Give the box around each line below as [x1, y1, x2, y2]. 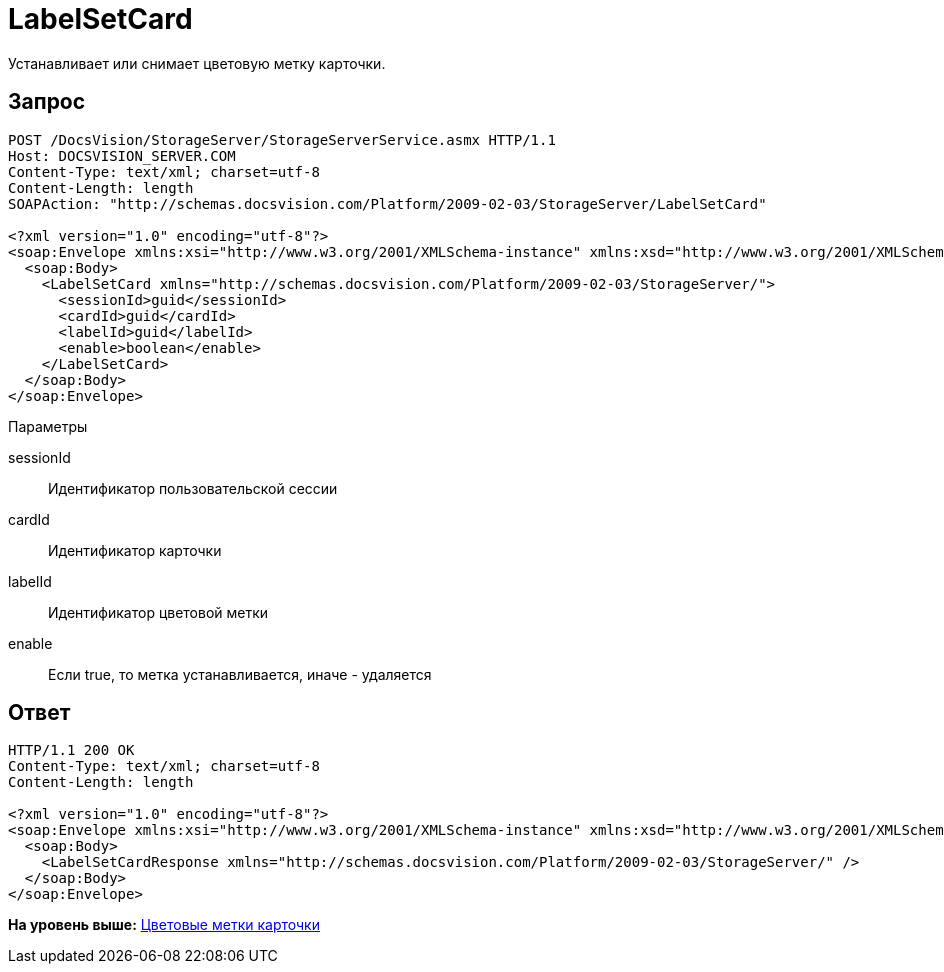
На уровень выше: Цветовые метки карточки [8, 916, 320, 934]
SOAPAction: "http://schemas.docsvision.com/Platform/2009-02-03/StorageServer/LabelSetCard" [8, 195, 767, 212]
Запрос [8, 89, 86, 115]
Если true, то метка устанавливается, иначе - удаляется [48, 665, 432, 683]
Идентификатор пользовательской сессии [48, 479, 338, 497]
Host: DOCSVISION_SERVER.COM [8, 147, 236, 164]
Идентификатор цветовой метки [48, 603, 269, 621]
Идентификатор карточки [48, 541, 222, 559]
